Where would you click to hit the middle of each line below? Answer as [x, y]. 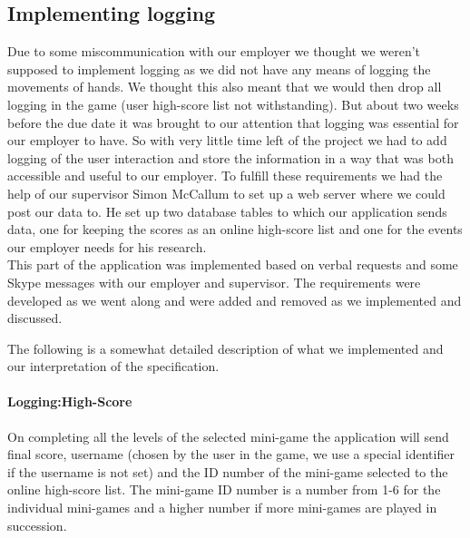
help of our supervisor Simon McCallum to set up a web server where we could [226, 193]
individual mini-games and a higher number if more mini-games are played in [222, 508]
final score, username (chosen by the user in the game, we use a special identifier [231, 454]
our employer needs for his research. [107, 246]
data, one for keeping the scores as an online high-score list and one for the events [235, 229]
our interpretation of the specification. [113, 366]
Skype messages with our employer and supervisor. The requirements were [214, 282]
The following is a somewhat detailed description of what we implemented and [225, 348]
